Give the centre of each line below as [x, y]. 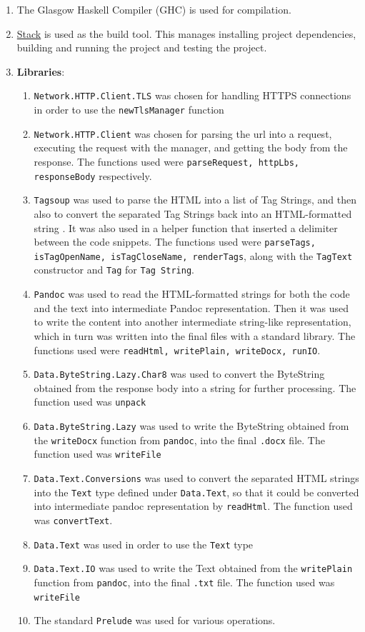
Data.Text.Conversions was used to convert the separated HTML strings [196, 478]
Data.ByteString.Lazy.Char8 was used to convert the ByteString [179, 374]
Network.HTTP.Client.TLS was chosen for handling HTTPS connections [192, 95]
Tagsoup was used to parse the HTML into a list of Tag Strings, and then [195, 200]
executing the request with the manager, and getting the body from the [191, 147]
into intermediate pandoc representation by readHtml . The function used [193, 506]
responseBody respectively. [93, 175]
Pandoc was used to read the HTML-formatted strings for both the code [192, 294]
